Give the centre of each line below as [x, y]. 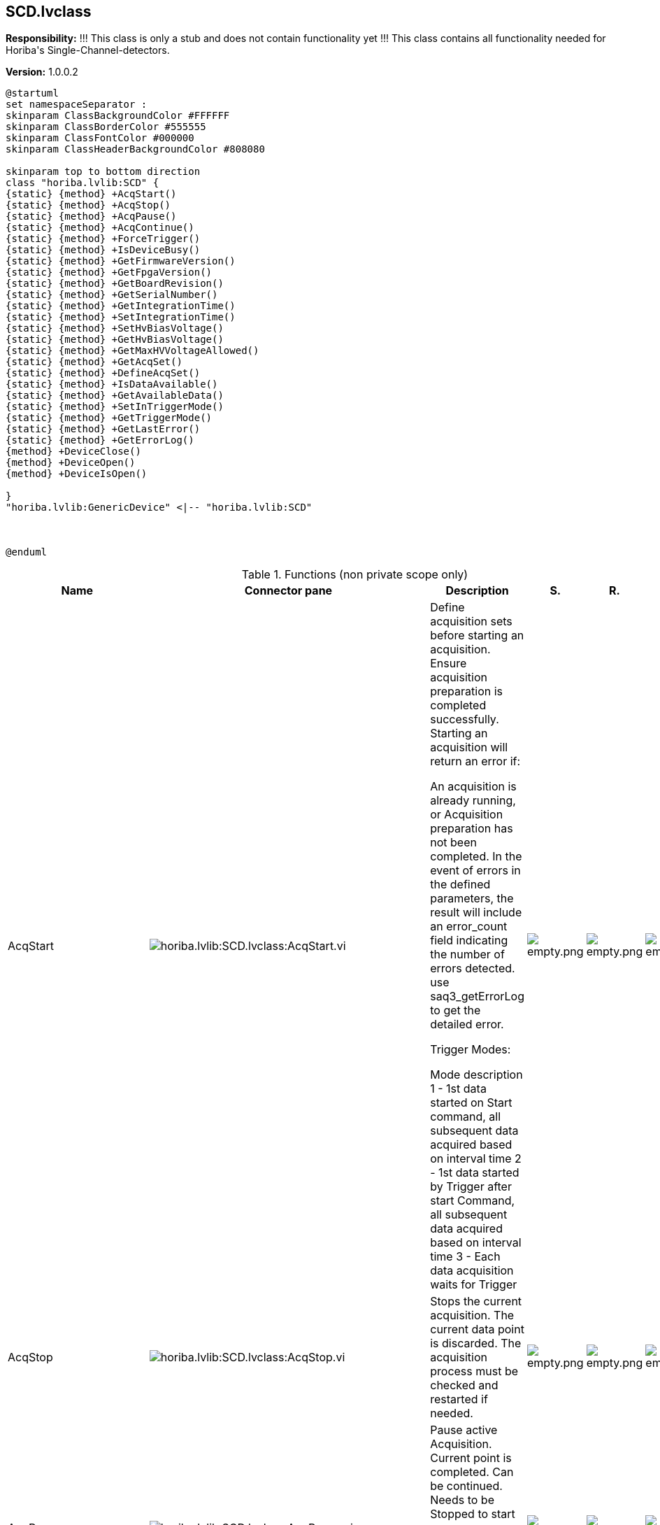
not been [453, 843]
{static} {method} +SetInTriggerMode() [115, 407]
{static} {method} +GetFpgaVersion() [109, 272]
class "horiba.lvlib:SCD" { [82, 183]
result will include [476, 913]
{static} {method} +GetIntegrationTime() [121, 306]
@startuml [32, 93]
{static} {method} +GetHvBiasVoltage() [115, 340]
